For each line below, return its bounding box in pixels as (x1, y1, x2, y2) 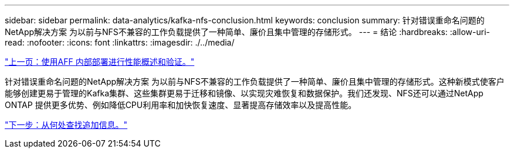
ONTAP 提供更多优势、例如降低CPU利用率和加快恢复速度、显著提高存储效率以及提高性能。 (5, 100, 357, 110)
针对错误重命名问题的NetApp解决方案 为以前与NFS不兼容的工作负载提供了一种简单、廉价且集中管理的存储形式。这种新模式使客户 (5, 76, 505, 86)
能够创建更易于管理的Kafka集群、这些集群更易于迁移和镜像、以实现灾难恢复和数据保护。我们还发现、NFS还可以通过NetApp (5, 88, 483, 98)
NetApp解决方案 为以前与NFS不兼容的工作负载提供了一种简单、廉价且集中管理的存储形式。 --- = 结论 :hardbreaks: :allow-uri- (5, 27, 490, 37)
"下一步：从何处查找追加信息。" (5, 120, 128, 130)
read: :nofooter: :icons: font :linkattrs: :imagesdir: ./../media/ (5, 37, 235, 47)
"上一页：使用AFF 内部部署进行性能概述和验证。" (5, 57, 195, 67)
